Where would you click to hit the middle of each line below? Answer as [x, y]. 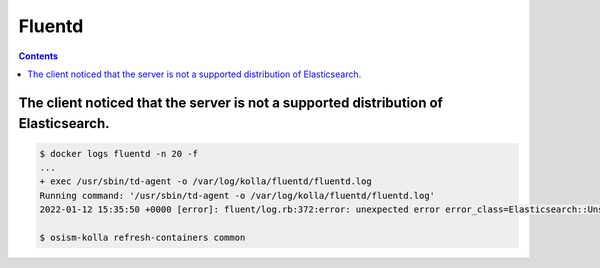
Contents [38, 56]
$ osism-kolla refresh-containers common [142, 237]
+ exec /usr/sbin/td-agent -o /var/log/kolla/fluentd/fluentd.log [205, 181]
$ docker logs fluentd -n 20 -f [119, 153]
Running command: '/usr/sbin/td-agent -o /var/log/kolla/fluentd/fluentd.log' [237, 195]
